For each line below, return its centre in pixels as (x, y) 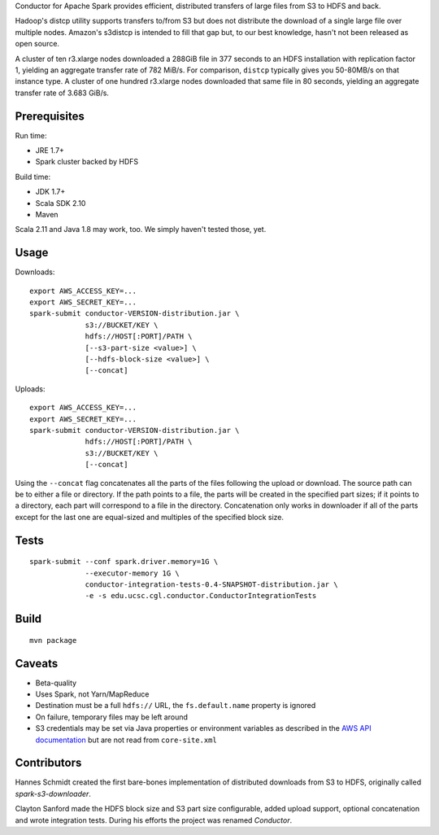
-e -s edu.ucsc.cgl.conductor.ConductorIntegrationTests (201, 596)
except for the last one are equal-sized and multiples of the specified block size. (150, 517)
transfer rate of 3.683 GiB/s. (62, 93)
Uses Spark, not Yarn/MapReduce (92, 694)
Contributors (48, 763)
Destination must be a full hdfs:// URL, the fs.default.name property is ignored (176, 706)
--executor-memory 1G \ (133, 573)
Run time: (31, 135)
